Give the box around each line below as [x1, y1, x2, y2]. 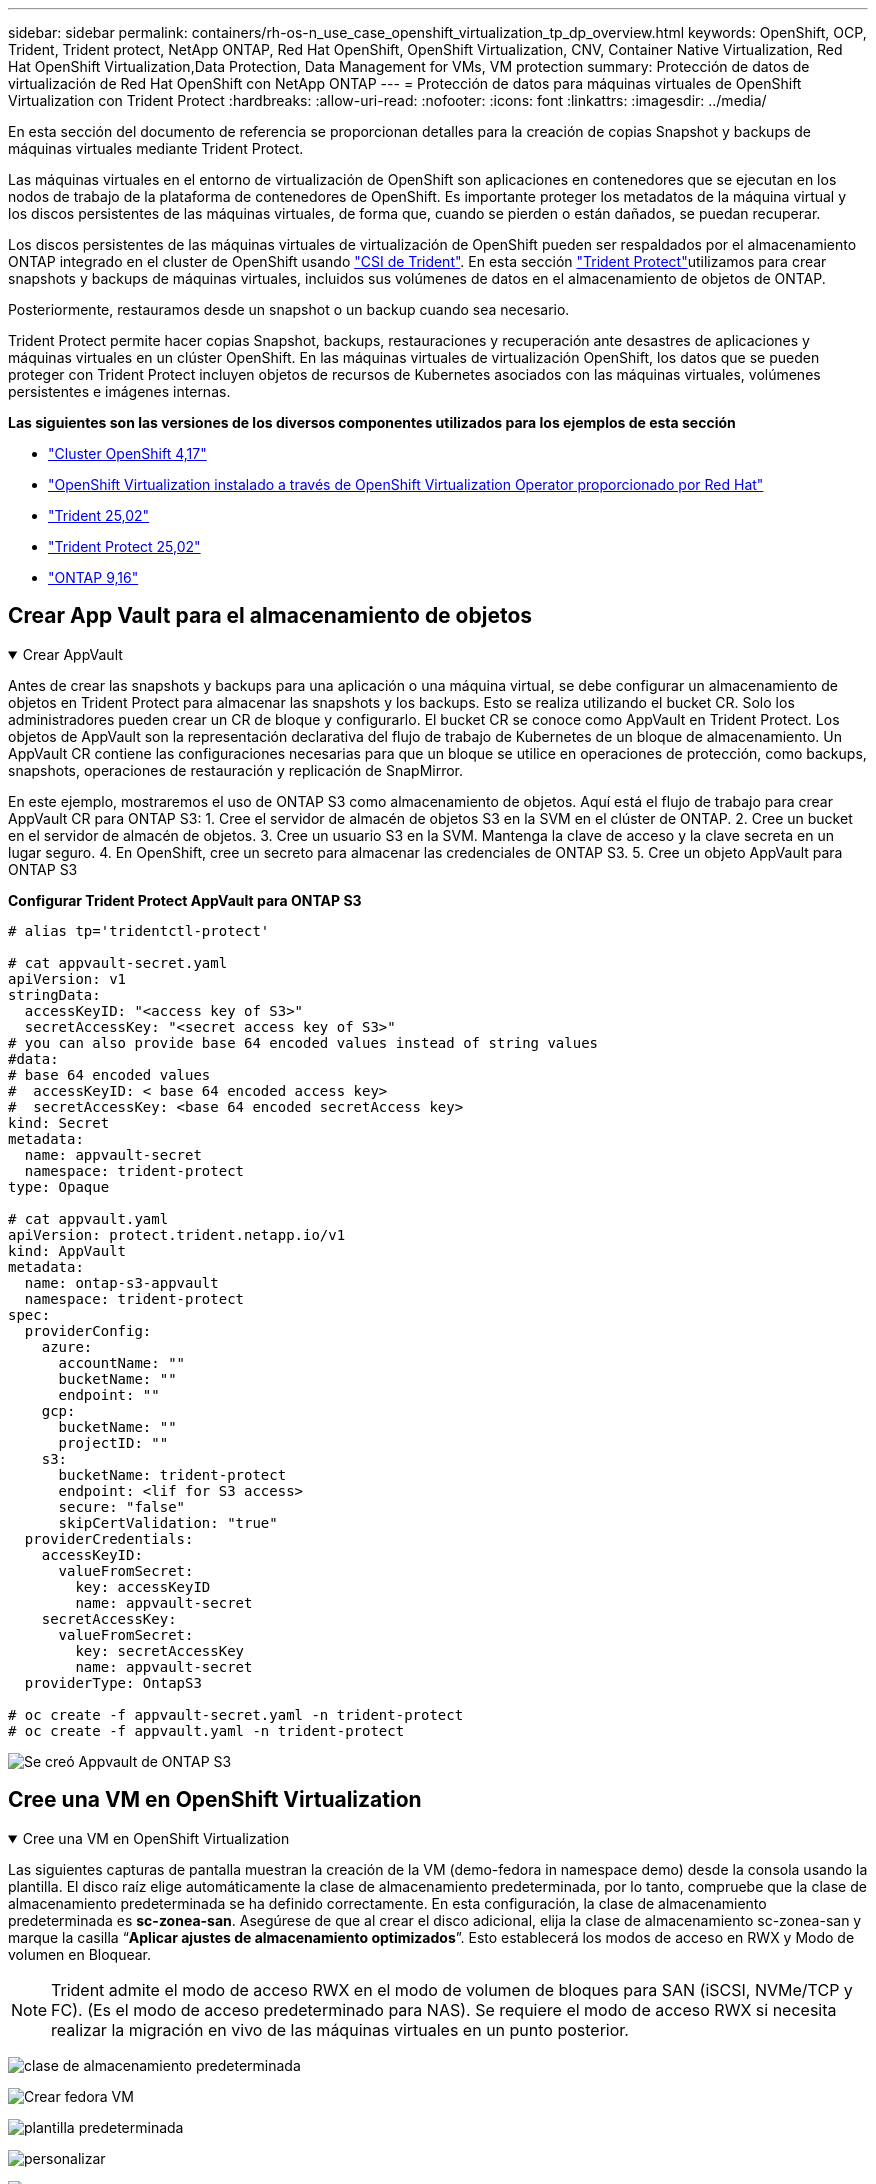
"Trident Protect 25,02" [48, 538, 201, 555]
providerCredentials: [24, 1530, 194, 1547]
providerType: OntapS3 [24, 1674, 202, 1691]
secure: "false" [58, 1498, 186, 1515]
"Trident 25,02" [48, 507, 150, 524]
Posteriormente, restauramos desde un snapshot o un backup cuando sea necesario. [8, 301, 570, 318]
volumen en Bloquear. [8, 1945, 152, 1963]
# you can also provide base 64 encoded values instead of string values [8, 1034, 599, 1051]
